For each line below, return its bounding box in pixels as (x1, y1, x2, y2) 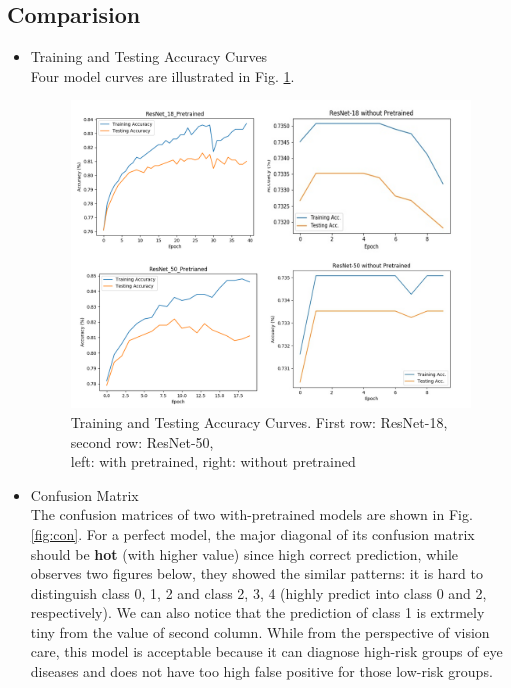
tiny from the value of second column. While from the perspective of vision (30, 621, 490, 642)
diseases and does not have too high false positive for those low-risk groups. (30, 661, 493, 682)
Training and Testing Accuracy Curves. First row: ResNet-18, (70, 411, 448, 432)
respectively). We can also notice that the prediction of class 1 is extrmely (30, 602, 485, 623)
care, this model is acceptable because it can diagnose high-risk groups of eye (30, 641, 503, 662)
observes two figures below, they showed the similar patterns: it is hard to (30, 563, 483, 584)
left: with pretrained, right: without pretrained (70, 451, 356, 472)
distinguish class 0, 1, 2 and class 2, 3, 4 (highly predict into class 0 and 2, (30, 582, 487, 603)
